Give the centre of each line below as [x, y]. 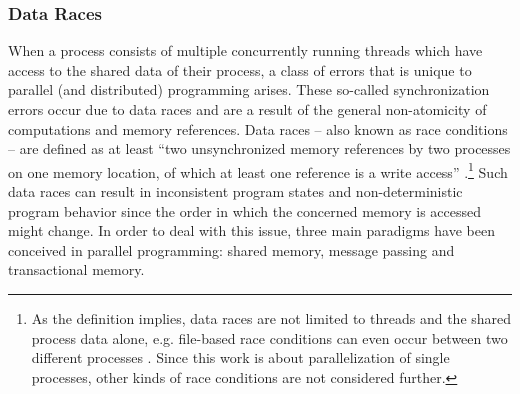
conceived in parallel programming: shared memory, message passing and [231, 249]
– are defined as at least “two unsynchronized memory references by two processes [259, 148]
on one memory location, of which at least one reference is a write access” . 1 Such [258, 170]
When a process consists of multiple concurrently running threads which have [245, 50]
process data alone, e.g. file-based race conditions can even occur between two [269, 337]
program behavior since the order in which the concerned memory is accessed [245, 210]
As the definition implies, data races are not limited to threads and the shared [271, 318]
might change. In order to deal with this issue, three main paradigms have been [251, 230]
